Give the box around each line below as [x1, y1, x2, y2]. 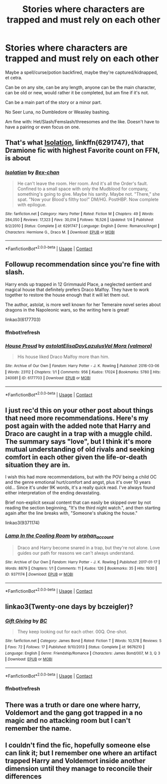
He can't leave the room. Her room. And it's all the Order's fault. [17, 180, 148, 186]
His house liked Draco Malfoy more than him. [17, 354, 110, 360]
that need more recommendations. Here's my [5, 413, 149, 422]
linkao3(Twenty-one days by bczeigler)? [5, 602, 133, 611]
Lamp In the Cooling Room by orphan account [5, 532, 114, 540]
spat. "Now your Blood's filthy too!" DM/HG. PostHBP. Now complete [17, 196, 159, 202]
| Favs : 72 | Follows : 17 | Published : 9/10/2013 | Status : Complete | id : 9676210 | [5, 644, 145, 650]
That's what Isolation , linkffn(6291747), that [5, 138, 144, 147]
